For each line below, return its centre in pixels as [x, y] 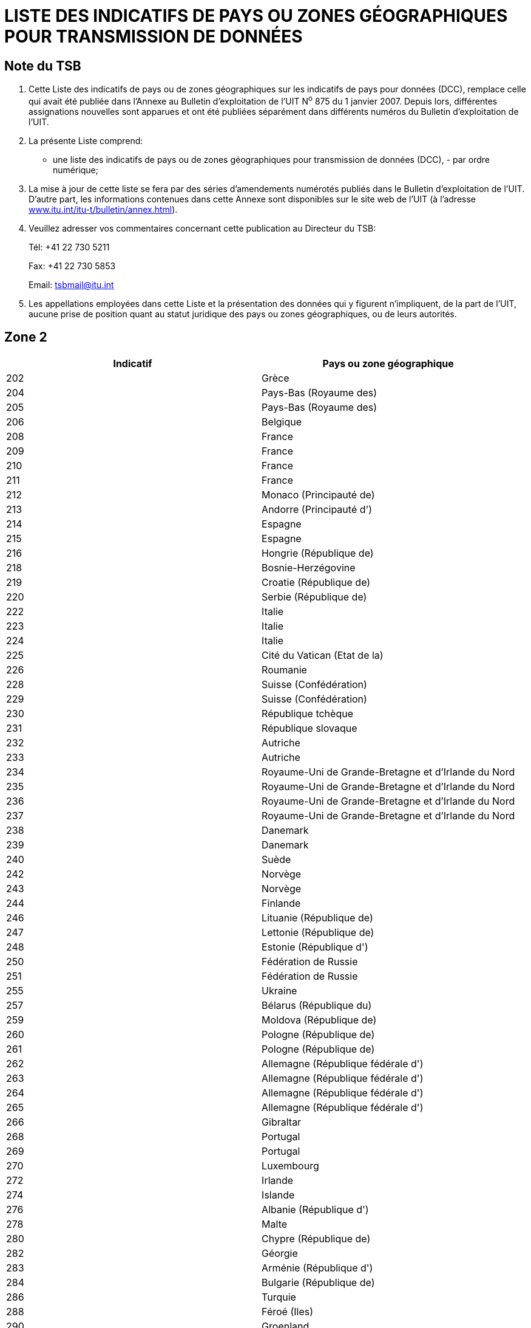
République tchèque [307, 713]
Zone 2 [26, 337]
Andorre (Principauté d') [317, 509]
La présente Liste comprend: [86, 140]
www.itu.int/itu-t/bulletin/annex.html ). [103, 209]
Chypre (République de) [316, 1238]
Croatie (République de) [316, 582]
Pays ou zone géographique [388, 363]
